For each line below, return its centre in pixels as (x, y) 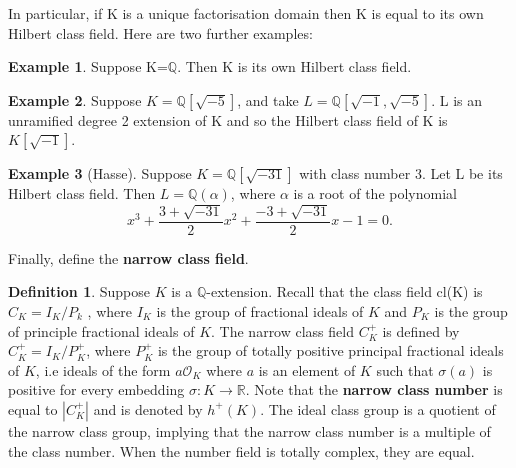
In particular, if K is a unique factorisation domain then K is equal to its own (246, 13)
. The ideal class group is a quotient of (378, 408)
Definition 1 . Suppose (79, 291)
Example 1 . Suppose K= (88, 66)
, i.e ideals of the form (103, 369)
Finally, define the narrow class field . (128, 257)
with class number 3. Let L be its (401, 173)
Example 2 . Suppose (75, 99)
